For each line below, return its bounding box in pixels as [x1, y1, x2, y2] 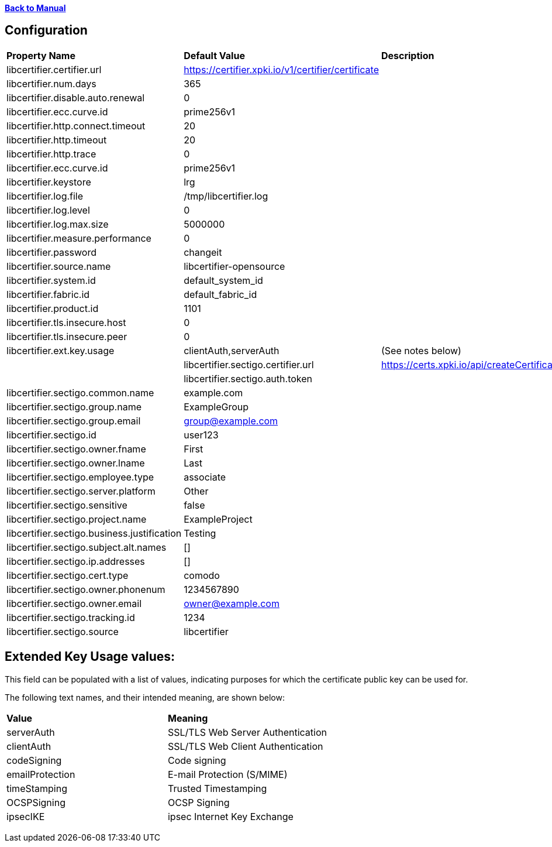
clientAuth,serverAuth [184, 344, 280, 356]
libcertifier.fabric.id [6, 288, 90, 300]
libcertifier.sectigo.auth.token [184, 372, 313, 385]
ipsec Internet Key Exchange [167, 810, 294, 822]
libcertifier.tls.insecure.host [6, 316, 126, 328]
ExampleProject [184, 513, 253, 525]
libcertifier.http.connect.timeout [6, 119, 146, 132]
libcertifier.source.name [6, 260, 111, 272]
